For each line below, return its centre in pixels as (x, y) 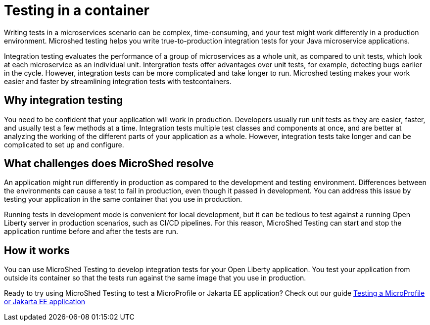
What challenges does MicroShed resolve (109, 164)
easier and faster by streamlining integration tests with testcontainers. (118, 81)
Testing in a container (77, 10)
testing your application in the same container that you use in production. (123, 199)
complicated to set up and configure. (64, 144)
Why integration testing (64, 100)
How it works (37, 250)
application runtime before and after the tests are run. (91, 232)
